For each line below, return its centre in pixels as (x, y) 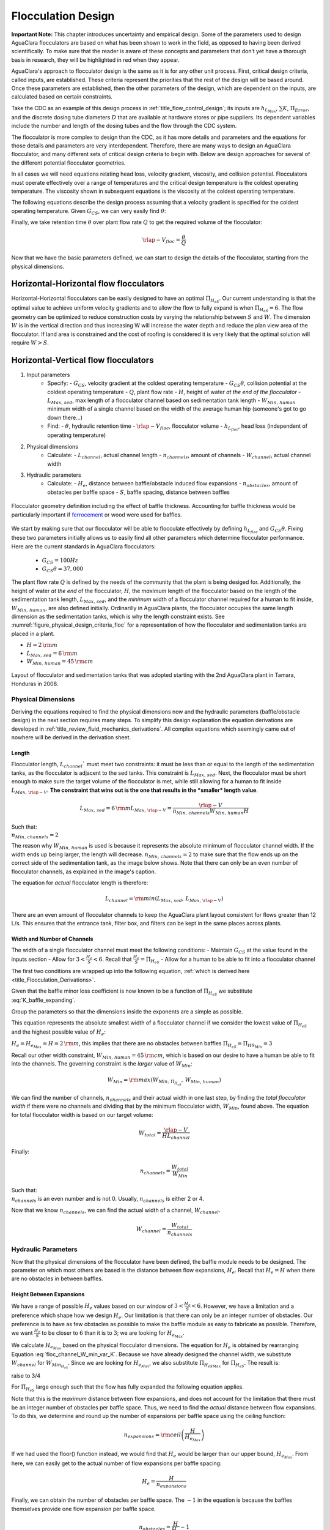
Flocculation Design (63, 16)
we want (22, 1333)
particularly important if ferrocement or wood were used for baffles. (97, 515)
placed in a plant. (33, 633)
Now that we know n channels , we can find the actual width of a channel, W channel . (116, 1211)
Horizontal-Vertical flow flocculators (82, 360)
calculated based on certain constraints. (62, 97)
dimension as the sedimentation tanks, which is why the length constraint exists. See (118, 616)
